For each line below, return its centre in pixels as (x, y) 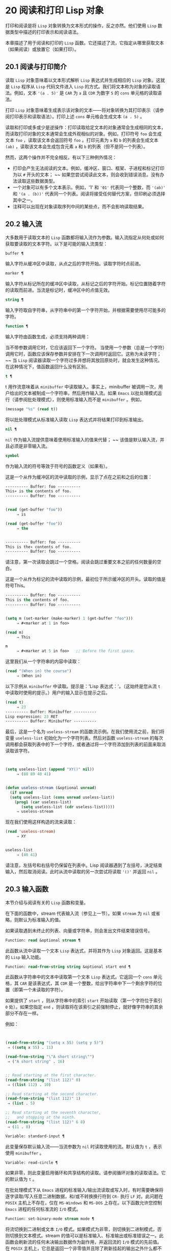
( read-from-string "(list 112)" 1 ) (43, 1099)
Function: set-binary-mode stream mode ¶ (50, 1219)
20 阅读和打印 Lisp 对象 (55, 10)
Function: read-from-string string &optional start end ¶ (68, 967)
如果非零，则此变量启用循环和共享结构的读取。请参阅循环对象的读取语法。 (83, 1173)
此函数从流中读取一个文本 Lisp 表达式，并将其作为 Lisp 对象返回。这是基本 (84, 950)
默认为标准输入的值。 (41, 920)
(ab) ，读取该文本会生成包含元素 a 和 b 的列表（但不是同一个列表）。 (77, 146)
